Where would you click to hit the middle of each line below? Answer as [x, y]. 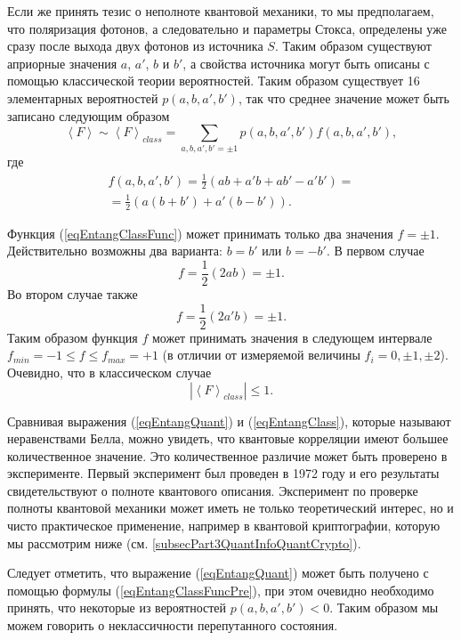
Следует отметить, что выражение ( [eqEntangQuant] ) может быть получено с [218, 573]
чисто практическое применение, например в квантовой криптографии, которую [224, 526]
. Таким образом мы [384, 608]
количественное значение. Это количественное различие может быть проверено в [227, 455]
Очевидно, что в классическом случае [109, 372]
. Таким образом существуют [353, 46]
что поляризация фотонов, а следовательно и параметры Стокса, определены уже [227, 28]
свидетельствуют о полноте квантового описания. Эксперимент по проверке [213, 490]
